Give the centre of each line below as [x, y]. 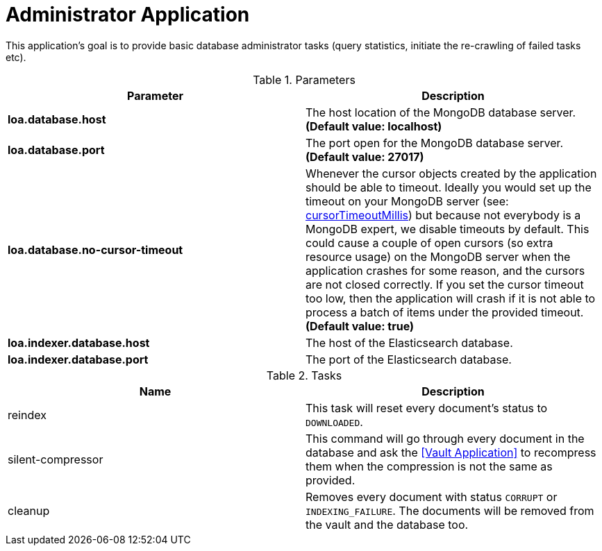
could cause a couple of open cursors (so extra [429, 243]
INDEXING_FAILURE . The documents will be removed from [450, 510]
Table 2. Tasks [304, 375]
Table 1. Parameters [304, 79]
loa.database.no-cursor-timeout [95, 249]
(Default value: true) [360, 326]
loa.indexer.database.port [78, 359]
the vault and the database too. [387, 524]
